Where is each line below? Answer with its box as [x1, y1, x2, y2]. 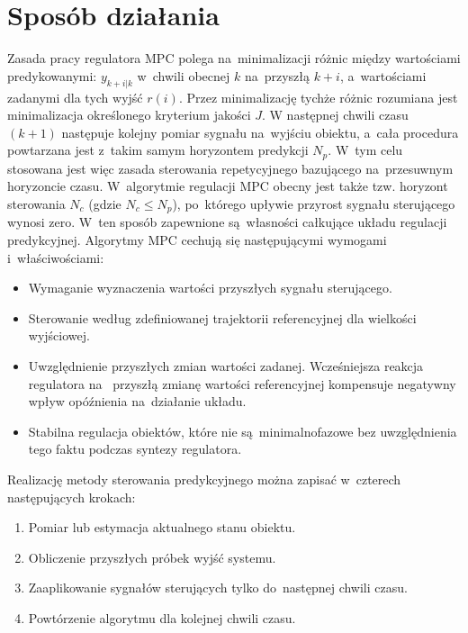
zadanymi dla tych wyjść [7, 87, 143, 106]
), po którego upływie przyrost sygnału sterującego [172, 194, 455, 213]
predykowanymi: [7, 66, 97, 85]
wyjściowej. [28, 326, 90, 345]
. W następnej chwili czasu [262, 105, 409, 124]
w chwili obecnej [137, 66, 230, 85]
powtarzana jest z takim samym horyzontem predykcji [7, 140, 309, 159]
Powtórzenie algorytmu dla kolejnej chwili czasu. [28, 608, 296, 627]
